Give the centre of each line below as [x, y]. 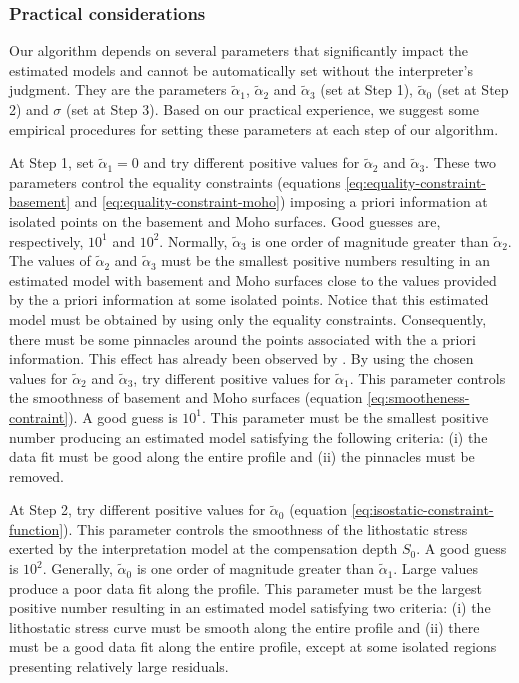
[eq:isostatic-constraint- [422, 509]
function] [36, 528]
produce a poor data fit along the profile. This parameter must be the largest [245, 587]
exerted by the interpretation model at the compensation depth [203, 548]
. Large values [435, 568]
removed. [36, 475]
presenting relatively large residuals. [119, 666]
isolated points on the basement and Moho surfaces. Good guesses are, [225, 220]
